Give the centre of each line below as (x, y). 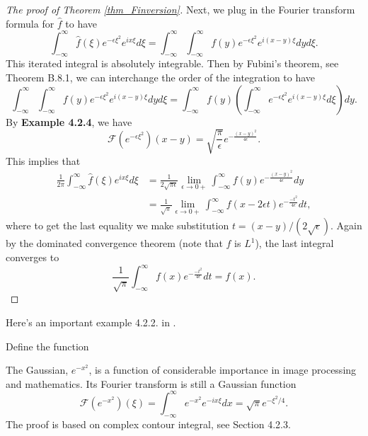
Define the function (47, 346)
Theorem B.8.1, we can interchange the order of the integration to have (161, 78)
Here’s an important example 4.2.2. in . (91, 322)
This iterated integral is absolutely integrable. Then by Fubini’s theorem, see (172, 63)
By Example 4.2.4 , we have (69, 121)
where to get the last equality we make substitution (117, 225)
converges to (33, 257)
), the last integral (294, 243)
